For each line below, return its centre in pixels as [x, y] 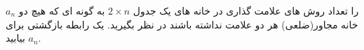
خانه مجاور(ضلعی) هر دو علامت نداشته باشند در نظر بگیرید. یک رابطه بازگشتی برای [182, 24]
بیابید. [23, 38]
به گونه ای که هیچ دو [62, 10]
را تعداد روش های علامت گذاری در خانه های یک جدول [246, 10]
